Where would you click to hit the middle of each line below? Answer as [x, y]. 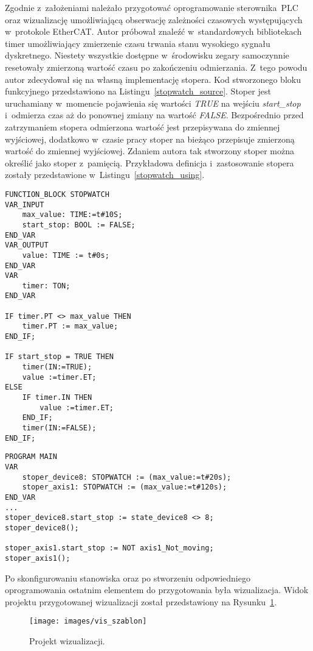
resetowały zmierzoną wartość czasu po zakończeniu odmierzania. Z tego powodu [156, 67]
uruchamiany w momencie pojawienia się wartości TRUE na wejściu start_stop [153, 103]
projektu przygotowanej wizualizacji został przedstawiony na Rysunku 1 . [141, 601]
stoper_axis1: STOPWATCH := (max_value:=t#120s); [125, 487]
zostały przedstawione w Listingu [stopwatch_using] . [105, 175]
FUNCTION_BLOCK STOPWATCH [57, 194]
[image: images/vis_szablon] [88, 621]
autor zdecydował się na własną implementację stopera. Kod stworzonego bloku [153, 79]
